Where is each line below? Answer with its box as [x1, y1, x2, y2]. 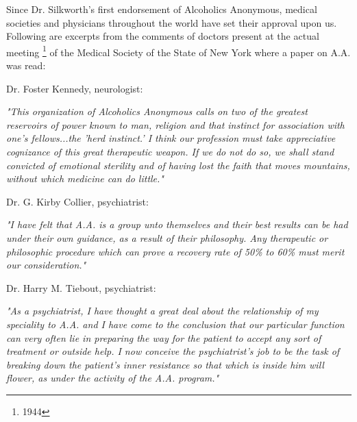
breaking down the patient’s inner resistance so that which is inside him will [6, 357, 324, 371]
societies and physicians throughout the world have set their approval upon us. [6, 15, 337, 29]
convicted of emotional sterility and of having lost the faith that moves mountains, [6, 158, 350, 172]
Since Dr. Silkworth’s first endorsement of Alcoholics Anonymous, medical [6, 2, 317, 16]
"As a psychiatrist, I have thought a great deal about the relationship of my [6, 303, 319, 318]
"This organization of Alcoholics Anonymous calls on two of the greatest [6, 104, 308, 119]
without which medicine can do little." [6, 171, 164, 186]
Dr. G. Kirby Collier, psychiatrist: [6, 194, 149, 208]
